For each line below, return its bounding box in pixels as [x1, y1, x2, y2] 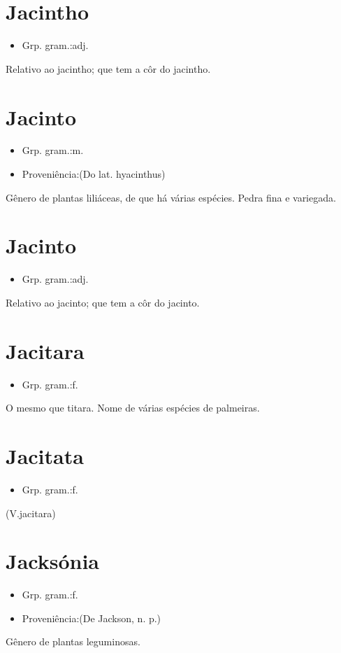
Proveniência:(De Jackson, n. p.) [22, 610, 161, 625]
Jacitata [6, 442, 84, 470]
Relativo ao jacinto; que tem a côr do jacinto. [6, 295, 200, 309]
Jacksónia [6, 547, 99, 575]
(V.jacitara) [6, 505, 56, 520]
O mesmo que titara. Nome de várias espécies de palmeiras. [6, 400, 260, 415]
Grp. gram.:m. [22, 143, 84, 157]
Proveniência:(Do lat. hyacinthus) [22, 167, 166, 181]
